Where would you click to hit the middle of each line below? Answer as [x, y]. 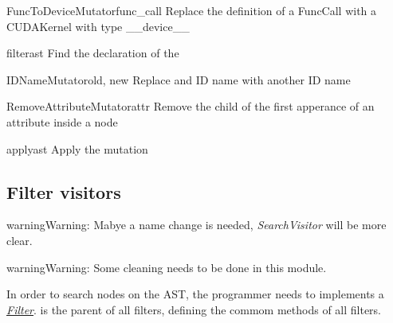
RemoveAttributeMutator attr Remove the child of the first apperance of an [191, 106]
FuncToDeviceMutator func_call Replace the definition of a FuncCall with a [192, 10]
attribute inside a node [62, 121]
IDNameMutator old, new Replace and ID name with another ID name [179, 79]
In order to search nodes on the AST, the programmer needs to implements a [195, 294]
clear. [20, 240]
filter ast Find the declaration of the [93, 53]
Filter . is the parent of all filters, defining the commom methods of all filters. [194, 309]
